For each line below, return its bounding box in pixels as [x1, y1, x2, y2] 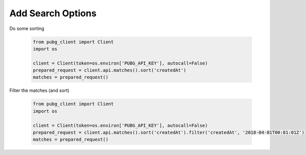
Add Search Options [9, 8, 97, 19]
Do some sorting [9, 25, 44, 32]
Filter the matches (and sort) [9, 87, 70, 94]
